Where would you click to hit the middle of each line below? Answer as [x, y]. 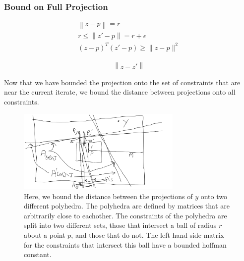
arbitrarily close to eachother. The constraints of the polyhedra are [125, 215]
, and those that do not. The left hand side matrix [148, 235]
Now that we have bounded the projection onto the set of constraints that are [122, 82]
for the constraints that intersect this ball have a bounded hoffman [125, 244]
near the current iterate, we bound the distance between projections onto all [120, 92]
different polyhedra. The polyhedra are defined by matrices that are [127, 206]
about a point [45, 235]
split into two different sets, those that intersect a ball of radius [120, 225]
